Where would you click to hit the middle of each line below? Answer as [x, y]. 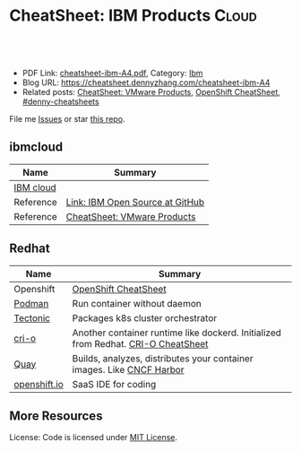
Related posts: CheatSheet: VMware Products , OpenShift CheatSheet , [151, 91]
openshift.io [39, 384]
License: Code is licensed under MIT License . [93, 438]
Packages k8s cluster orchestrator [145, 317]
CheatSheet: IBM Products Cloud [133, 16]
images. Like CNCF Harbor [129, 369]
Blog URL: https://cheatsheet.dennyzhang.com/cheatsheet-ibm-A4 [146, 82]
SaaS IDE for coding [114, 384]
